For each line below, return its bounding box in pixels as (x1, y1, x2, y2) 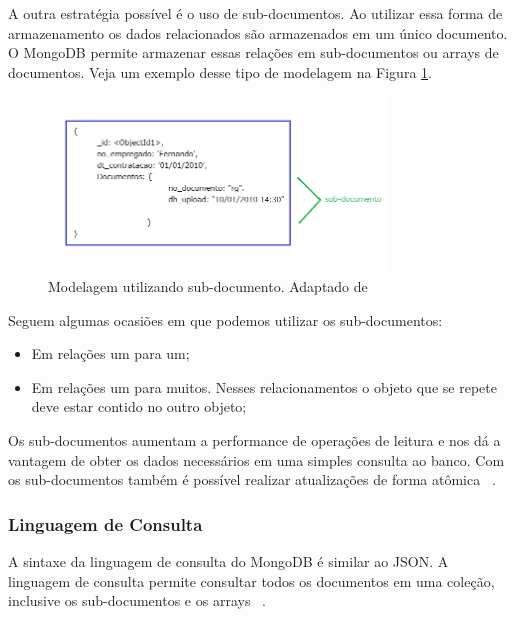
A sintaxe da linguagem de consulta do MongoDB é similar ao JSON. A (8, 550, 449, 571)
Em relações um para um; (31, 343, 190, 364)
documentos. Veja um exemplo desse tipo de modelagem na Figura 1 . (8, 61, 432, 82)
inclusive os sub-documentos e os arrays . (8, 590, 266, 611)
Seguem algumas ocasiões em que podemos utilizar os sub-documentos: (8, 309, 443, 330)
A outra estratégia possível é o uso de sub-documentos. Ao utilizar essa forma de (8, 3, 503, 23)
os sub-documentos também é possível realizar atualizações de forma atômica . (8, 469, 496, 490)
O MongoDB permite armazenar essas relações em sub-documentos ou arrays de (8, 42, 499, 63)
